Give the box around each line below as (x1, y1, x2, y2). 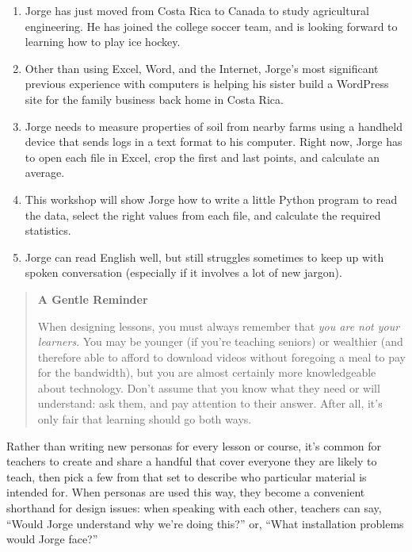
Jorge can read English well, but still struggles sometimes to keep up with (25, 248, 384, 265)
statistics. (25, 222, 71, 239)
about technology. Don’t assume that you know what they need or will (37, 379, 380, 396)
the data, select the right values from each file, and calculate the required (25, 206, 381, 223)
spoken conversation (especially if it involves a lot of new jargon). (25, 264, 342, 281)
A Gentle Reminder (37, 290, 148, 307)
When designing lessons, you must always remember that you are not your (37, 317, 400, 334)
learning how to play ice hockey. (25, 33, 181, 50)
